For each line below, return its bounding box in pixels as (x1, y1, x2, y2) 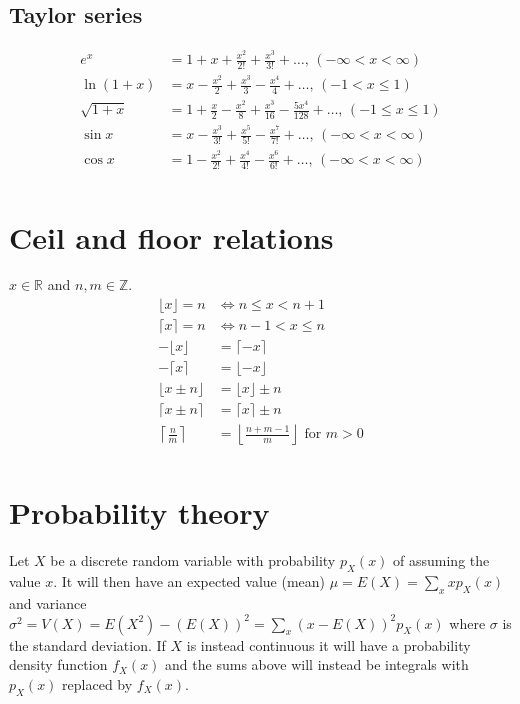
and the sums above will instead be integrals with (165, 654, 469, 675)
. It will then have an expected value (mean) (53, 571, 325, 592)
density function (9, 654, 108, 675)
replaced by (62, 673, 133, 694)
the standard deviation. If (9, 634, 166, 655)
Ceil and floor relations (9, 216, 334, 257)
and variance (9, 593, 87, 614)
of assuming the (393, 550, 490, 571)
